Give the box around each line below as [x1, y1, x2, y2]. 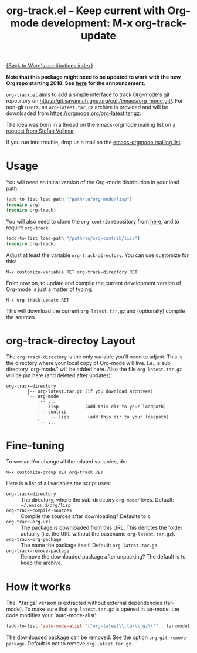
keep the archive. [21, 559, 63, 567]
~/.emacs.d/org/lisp [21, 503, 72, 509]
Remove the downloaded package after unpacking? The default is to [21, 553, 186, 560]
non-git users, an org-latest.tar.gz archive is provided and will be [6, 104, 169, 111]
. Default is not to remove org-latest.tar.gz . [24, 640, 133, 647]
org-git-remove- [149, 635, 189, 641]
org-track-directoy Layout [6, 334, 136, 347]
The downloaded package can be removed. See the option [6, 634, 148, 641]
